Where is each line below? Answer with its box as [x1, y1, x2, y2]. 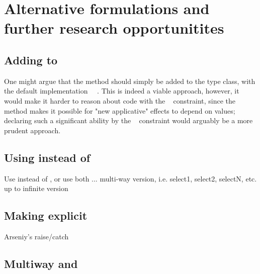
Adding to [4, 52, 58, 67]
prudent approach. [4, 125, 61, 135]
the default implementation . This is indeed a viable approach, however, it [4, 85, 239, 96]
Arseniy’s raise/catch [4, 231, 69, 241]
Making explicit [4, 208, 88, 223]
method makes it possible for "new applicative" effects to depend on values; [4, 105, 235, 116]
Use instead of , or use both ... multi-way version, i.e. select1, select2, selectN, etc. [4, 173, 257, 184]
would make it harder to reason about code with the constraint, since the [4, 95, 236, 106]
